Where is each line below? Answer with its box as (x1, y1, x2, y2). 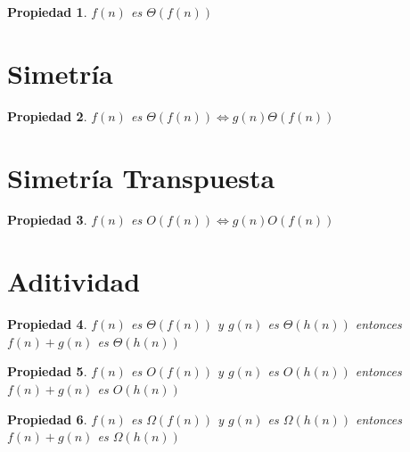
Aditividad (7, 263, 141, 300)
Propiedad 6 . (7, 409, 87, 428)
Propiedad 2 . (7, 106, 87, 125)
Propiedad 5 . (7, 362, 87, 381)
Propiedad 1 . (7, 3, 87, 21)
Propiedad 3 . (7, 210, 87, 229)
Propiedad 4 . (7, 315, 87, 333)
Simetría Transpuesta (7, 159, 275, 195)
